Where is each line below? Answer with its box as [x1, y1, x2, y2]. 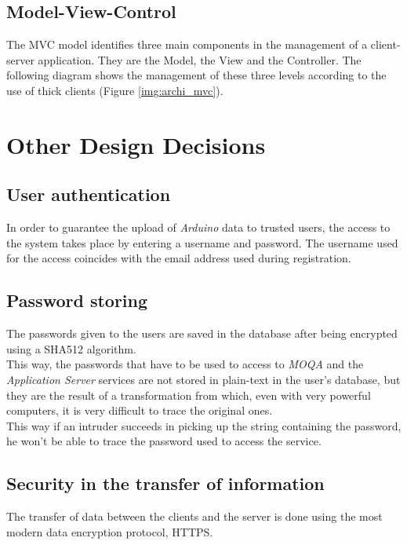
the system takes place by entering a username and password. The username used [6, 234, 398, 251]
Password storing [6, 288, 148, 313]
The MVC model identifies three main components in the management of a [6, 36, 368, 53]
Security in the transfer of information [6, 471, 325, 496]
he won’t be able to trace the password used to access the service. [6, 433, 322, 449]
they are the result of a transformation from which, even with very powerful [6, 386, 371, 403]
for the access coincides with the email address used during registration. [6, 250, 351, 266]
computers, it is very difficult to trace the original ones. [6, 402, 273, 419]
